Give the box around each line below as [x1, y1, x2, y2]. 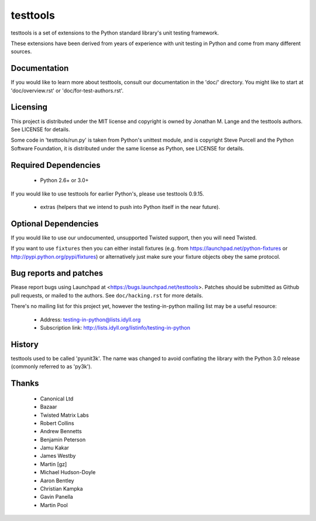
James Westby [40, 453, 76, 460]
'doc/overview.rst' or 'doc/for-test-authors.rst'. [11, 87, 124, 94]
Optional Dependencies [11, 218, 99, 228]
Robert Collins [40, 419, 74, 427]
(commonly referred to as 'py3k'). [11, 363, 92, 370]
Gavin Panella [40, 493, 73, 501]
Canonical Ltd [40, 395, 74, 402]
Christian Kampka [40, 485, 83, 492]
